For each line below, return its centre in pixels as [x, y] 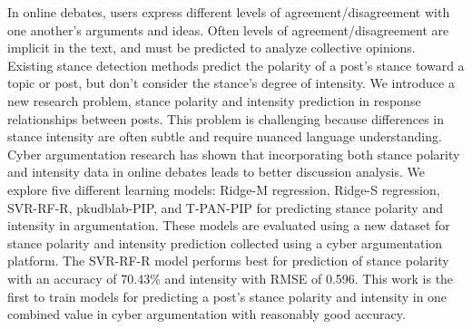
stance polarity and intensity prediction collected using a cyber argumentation [225, 242]
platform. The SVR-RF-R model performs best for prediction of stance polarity [228, 261]
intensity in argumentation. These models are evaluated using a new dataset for [229, 225]
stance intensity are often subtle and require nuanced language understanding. [225, 136]
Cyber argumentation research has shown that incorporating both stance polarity [234, 154]
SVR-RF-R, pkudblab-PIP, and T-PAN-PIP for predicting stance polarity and [225, 207]
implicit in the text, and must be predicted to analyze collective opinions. [211, 48]
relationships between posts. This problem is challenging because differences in [226, 118]
